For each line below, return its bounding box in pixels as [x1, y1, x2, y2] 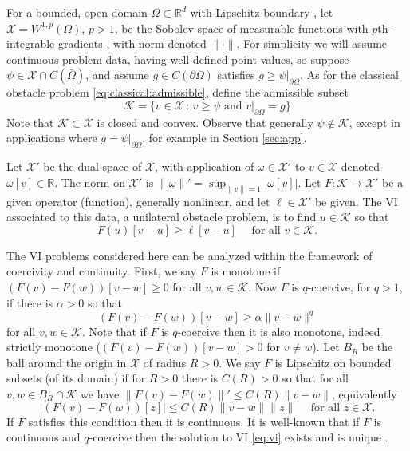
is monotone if [211, 263, 281, 279]
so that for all [282, 370, 349, 386]
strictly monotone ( [6, 338, 101, 355]
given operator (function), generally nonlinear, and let [6, 192, 270, 209]
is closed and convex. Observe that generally [97, 113, 313, 130]
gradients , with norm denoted [57, 35, 207, 52]
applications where [6, 129, 97, 146]
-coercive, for [307, 278, 371, 295]
